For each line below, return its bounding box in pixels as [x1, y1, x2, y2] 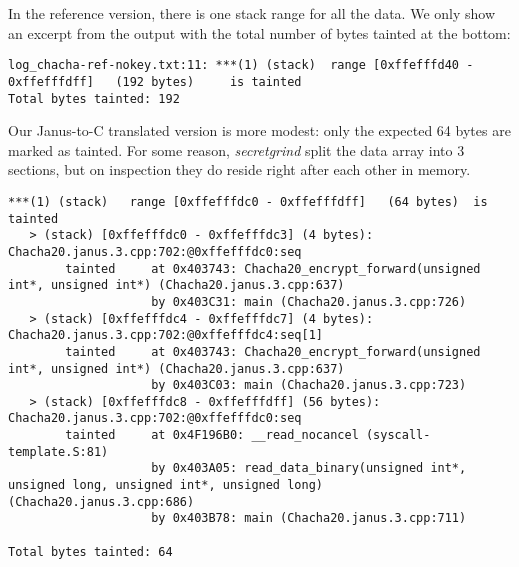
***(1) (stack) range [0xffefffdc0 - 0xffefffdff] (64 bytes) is [8, 194, 488, 209]
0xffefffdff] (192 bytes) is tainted [8, 74, 302, 89]
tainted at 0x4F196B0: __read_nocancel [65, 428, 359, 443]
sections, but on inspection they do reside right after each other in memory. [8, 159, 471, 180]
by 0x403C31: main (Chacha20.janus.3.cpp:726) [151, 294, 467, 309]
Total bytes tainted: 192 [8, 91, 180, 106]
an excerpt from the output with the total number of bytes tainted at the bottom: [8, 22, 511, 43]
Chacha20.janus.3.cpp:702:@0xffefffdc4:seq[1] [8, 328, 323, 343]
